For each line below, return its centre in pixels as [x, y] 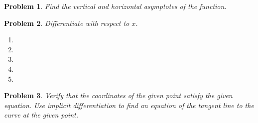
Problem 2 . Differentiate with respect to [67, 23]
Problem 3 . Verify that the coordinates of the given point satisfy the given [118, 95]
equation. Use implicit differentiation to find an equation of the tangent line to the [129, 105]
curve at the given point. [41, 115]
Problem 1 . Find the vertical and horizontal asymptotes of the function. [115, 6]
